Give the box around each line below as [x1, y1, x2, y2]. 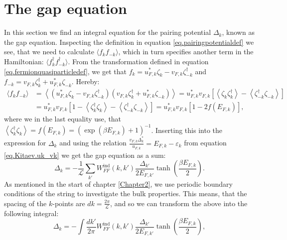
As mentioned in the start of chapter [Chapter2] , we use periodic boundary [4, 178, 233, 189]
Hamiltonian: [4, 56, 44, 66]
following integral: [4, 208, 59, 218]
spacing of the [4, 198, 47, 208]
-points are [52, 198, 85, 208]
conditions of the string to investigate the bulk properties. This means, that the [4, 188, 247, 199]
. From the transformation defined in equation [68, 56, 209, 66]
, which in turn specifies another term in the [118, 46, 254, 57]
